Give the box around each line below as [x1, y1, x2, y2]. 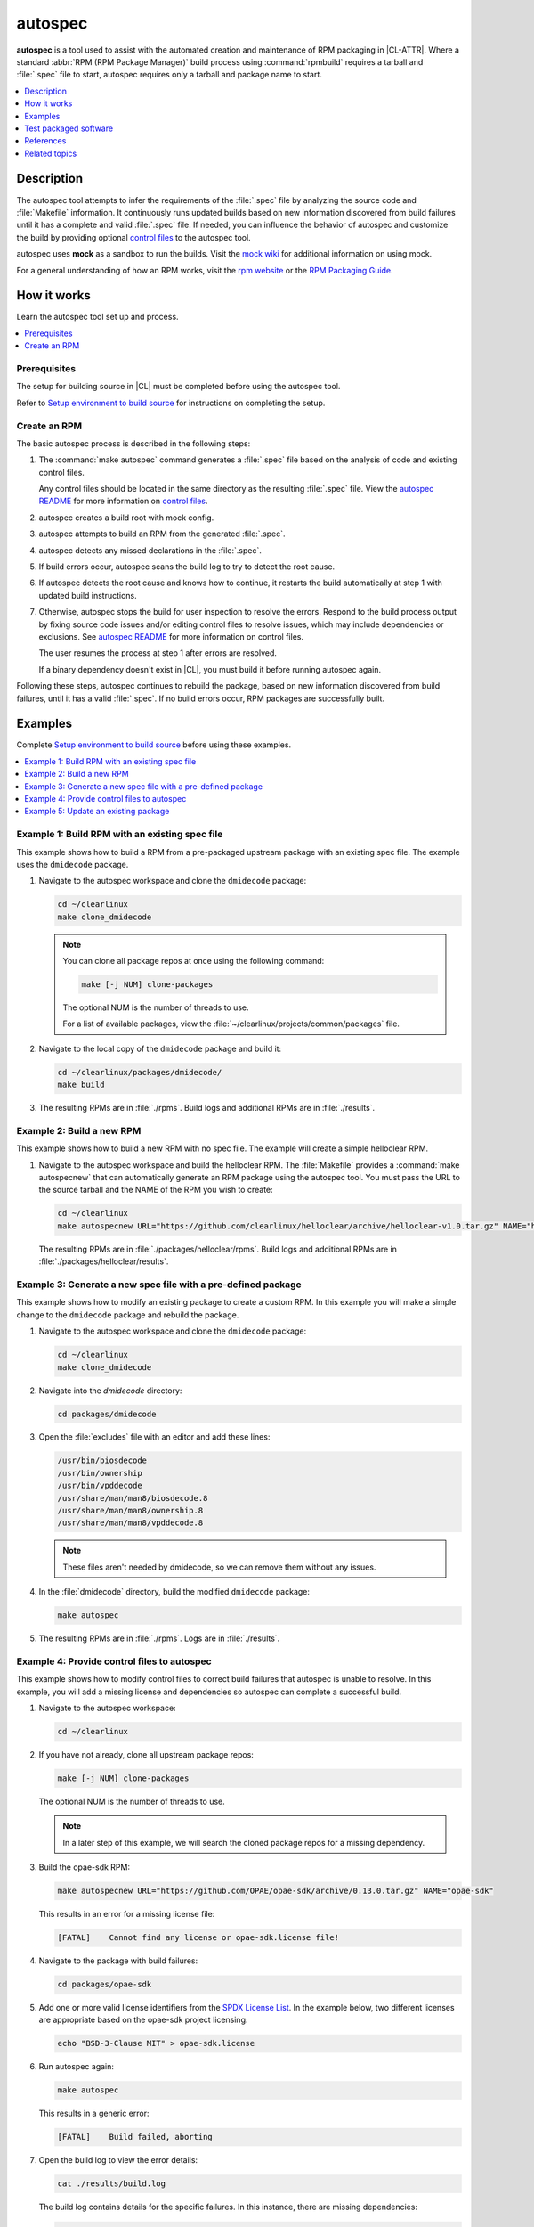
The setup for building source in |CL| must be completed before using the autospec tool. [16, 381, 341, 392]
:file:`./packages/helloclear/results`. [38, 1256, 169, 1267]
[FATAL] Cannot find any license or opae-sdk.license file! [57, 1933, 340, 1943]
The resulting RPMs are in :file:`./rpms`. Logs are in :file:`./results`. [38, 1633, 280, 1644]
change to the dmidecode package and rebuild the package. [16, 1309, 239, 1320]
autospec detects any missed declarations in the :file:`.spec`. [38, 544, 263, 556]
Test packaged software [24, 123, 114, 134]
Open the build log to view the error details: [38, 2155, 198, 2166]
